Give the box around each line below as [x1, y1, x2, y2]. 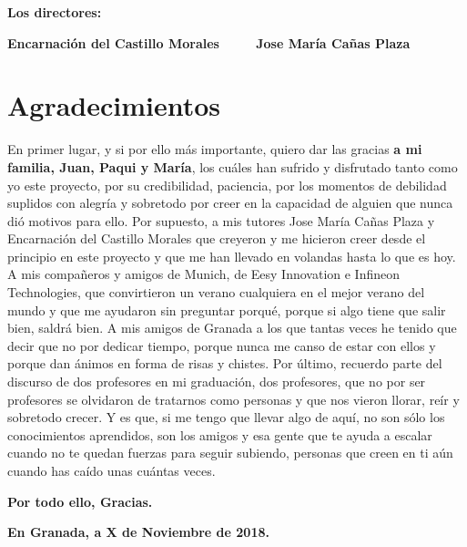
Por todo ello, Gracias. [7, 491, 153, 511]
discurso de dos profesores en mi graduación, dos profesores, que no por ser [7, 372, 426, 391]
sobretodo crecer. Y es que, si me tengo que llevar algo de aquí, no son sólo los [7, 408, 445, 427]
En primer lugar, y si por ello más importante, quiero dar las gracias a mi [7, 139, 422, 159]
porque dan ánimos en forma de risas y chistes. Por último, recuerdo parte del [7, 354, 442, 373]
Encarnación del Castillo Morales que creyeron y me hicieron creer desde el [7, 229, 426, 248]
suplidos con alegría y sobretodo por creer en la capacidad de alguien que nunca [7, 193, 453, 212]
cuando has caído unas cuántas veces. [7, 461, 216, 480]
